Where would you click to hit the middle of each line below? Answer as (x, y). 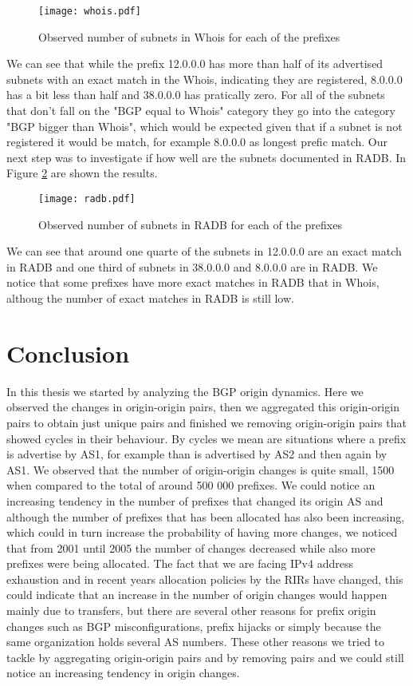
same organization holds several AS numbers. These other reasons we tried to (195, 642)
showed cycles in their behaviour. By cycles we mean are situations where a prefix (206, 438)
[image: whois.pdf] (90, 11)
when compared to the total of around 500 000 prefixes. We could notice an (191, 485)
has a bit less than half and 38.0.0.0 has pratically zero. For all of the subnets (196, 95)
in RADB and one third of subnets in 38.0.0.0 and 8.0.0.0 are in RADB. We (192, 266)
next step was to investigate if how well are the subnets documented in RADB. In (206, 157)
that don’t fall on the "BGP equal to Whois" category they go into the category (201, 111)
